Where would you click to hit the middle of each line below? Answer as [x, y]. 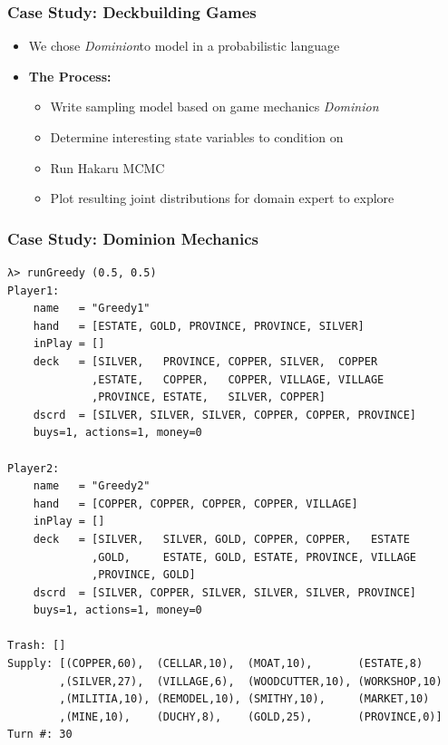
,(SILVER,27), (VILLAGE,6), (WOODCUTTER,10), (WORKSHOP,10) [251, 681]
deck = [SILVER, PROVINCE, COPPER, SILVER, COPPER [205, 361]
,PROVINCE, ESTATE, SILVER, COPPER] [209, 397]
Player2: [34, 468]
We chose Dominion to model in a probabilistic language [184, 46]
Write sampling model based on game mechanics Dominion [214, 106]
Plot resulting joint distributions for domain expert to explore [222, 198]
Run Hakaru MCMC [107, 167]
